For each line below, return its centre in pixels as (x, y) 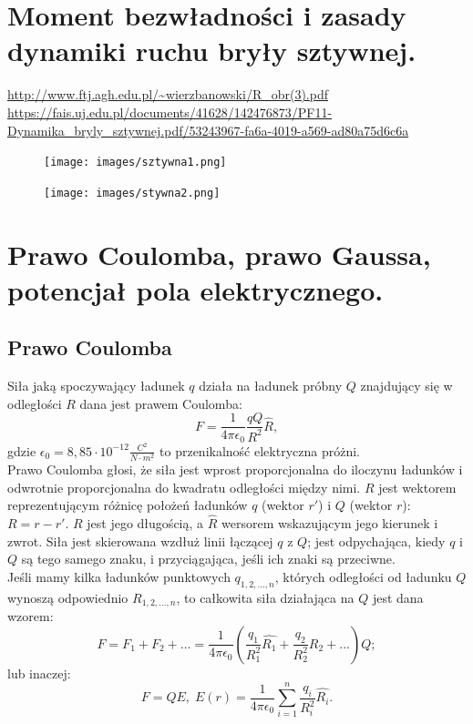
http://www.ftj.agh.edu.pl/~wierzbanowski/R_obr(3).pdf (168, 94)
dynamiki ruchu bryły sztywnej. (212, 51)
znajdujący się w (406, 386)
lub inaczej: (39, 673)
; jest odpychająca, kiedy (376, 540)
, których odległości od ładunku (363, 576)
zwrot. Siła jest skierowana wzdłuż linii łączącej (140, 540)
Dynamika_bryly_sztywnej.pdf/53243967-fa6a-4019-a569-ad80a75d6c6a (208, 130)
